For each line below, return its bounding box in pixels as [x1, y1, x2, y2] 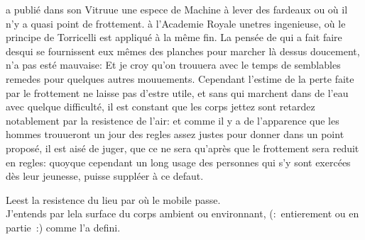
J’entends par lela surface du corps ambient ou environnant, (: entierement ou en [6, 206, 359, 221]
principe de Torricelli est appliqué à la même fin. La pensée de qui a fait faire [6, 30, 342, 45]
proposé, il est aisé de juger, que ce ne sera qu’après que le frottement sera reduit [6, 140, 359, 155]
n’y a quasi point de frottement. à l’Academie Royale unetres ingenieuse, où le [6, 16, 346, 30]
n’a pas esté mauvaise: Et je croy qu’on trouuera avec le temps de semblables [6, 57, 341, 72]
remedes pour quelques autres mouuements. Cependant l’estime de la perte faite [6, 71, 354, 86]
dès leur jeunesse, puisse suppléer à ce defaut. [6, 168, 204, 183]
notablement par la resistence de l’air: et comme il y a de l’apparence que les [6, 113, 339, 127]
